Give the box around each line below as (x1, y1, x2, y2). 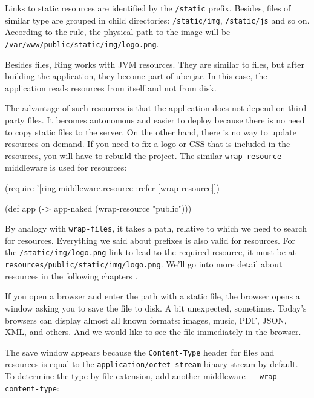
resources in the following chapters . (5, 269, 138, 282)
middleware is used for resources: (5, 161, 127, 174)
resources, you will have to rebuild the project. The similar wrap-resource (5, 149, 282, 161)
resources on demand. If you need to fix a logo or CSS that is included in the (5, 137, 290, 150)
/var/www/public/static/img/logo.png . (5, 37, 159, 50)
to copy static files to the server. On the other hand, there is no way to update (5, 125, 296, 138)
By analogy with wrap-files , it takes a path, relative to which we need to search (5, 222, 307, 235)
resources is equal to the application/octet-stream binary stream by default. (5, 357, 298, 370)
